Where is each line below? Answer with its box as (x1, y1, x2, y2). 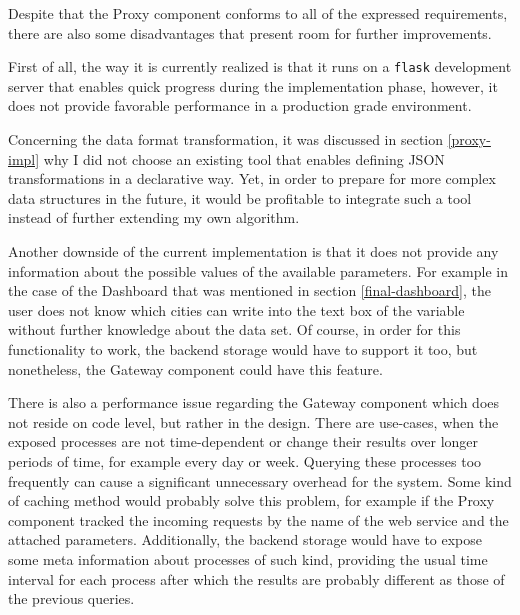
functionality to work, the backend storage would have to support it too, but (8, 338, 478, 359)
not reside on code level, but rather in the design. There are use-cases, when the (8, 411, 499, 432)
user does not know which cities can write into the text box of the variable (8, 299, 465, 320)
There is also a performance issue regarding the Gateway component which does (8, 392, 500, 413)
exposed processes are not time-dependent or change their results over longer (8, 431, 479, 452)
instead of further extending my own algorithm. (8, 207, 300, 228)
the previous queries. (8, 588, 135, 609)
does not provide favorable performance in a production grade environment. (8, 95, 472, 116)
